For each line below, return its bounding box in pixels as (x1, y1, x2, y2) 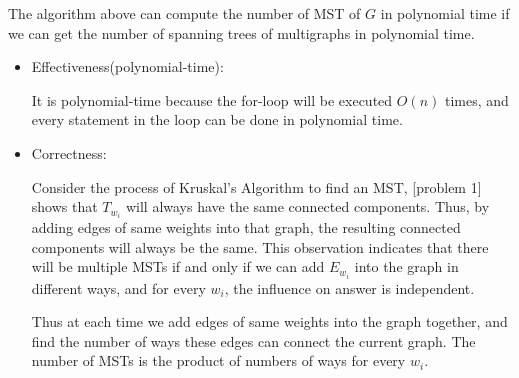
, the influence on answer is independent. (224, 277, 475, 298)
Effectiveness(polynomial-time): (31, 56, 224, 77)
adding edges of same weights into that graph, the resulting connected (31, 217, 461, 238)
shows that (31, 196, 98, 217)
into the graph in (354, 256, 459, 277)
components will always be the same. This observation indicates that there (31, 236, 489, 257)
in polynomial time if (380, 3, 510, 23)
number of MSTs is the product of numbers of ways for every (31, 350, 406, 371)
